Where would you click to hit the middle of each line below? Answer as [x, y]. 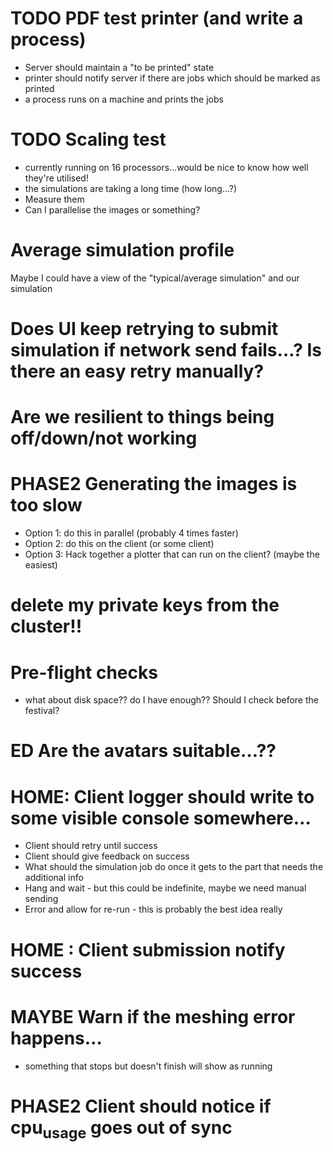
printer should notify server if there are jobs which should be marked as [172, 78]
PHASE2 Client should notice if [141, 1106]
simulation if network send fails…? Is [166, 350]
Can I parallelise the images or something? [112, 209]
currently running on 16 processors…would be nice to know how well [166, 167]
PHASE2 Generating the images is [154, 484]
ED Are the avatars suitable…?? [143, 751]
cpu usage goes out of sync [121, 1129]
